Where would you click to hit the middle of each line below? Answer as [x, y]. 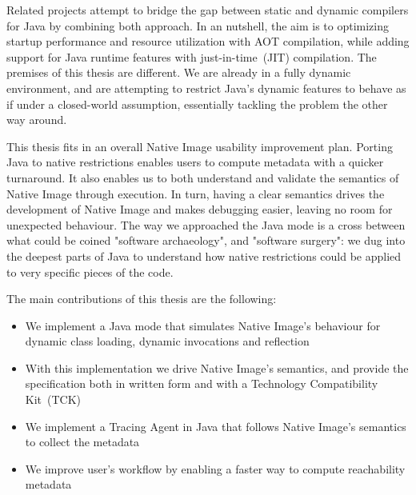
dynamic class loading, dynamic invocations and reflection [167, 341]
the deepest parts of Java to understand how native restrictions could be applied [204, 255]
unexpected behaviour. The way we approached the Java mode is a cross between [206, 224]
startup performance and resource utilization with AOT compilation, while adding [208, 41]
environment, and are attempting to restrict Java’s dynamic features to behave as [206, 88]
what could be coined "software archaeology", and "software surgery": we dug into [206, 240]
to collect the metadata [82, 442]
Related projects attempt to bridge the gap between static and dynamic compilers [208, 10]
